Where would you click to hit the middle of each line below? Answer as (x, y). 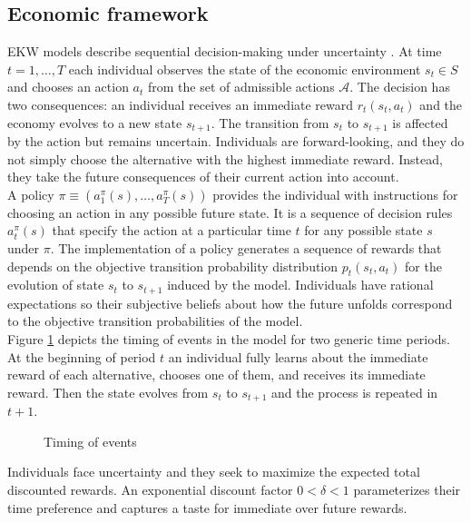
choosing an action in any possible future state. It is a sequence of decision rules (230, 212)
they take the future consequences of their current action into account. (203, 177)
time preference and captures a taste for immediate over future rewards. (207, 507)
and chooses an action (68, 87)
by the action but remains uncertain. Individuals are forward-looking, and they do (236, 141)
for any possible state (363, 230)
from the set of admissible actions (241, 87)
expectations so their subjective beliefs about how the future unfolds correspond (230, 303)
